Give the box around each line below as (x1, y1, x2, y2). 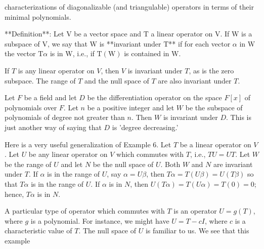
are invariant (213, 158, 253, 169)
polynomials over (5, 102, 57, 112)
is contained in (124, 48, 169, 59)
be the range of (5, 158, 52, 169)
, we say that (47, 38, 87, 49)
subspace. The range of (5, 75, 76, 86)
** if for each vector (168, 38, 231, 49)
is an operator (173, 205, 217, 216)
